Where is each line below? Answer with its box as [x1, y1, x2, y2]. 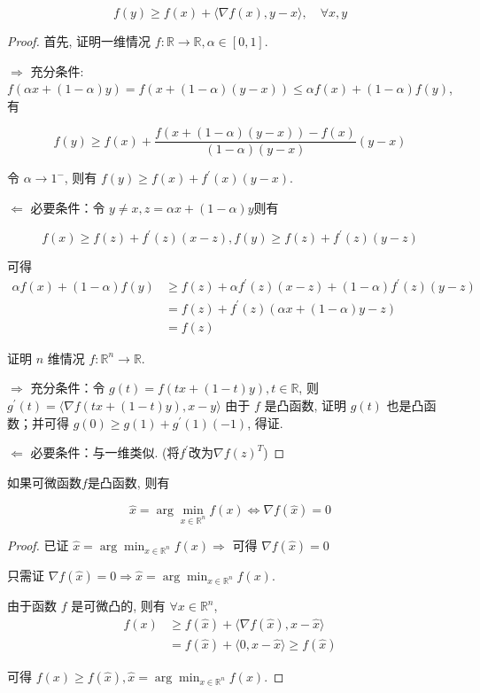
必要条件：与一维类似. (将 [30, 443, 180, 462]
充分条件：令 [30, 378, 105, 397]
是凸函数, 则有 [87, 472, 170, 491]
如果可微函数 [7, 472, 81, 491]
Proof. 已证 [7, 536, 69, 555]
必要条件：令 [30, 199, 105, 217]
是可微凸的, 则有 [71, 596, 166, 615]
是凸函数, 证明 [264, 396, 347, 414]
